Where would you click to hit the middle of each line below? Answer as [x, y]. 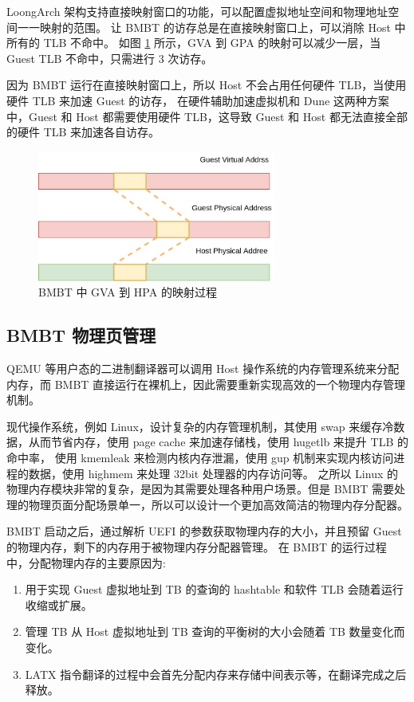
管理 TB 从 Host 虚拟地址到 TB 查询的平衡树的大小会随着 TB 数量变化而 [215, 631]
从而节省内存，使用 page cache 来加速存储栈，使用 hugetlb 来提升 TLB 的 [218, 442]
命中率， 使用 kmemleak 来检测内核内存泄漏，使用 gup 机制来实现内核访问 [200, 457]
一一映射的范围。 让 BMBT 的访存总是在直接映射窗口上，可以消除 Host [204, 27]
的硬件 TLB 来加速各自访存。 [83, 132]
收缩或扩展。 [59, 604]
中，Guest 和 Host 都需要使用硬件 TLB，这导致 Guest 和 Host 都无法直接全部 [207, 116]
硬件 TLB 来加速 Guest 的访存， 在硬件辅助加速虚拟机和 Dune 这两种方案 [198, 100]
